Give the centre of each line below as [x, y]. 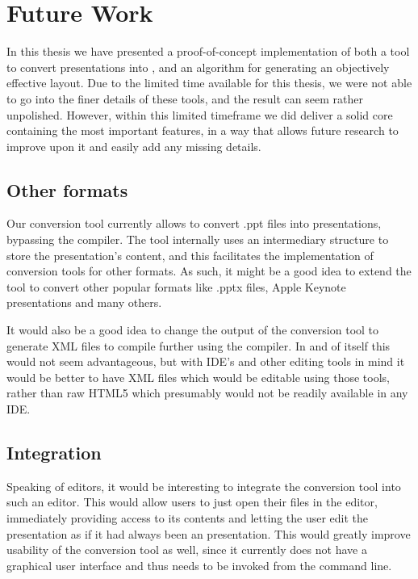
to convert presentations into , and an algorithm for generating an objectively [198, 67]
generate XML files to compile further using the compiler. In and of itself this [199, 345]
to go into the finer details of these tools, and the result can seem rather [185, 98]
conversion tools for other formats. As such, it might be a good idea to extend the [209, 271]
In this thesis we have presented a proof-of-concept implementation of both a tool [208, 51]
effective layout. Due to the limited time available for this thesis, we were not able [209, 83]
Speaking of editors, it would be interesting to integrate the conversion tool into [204, 486]
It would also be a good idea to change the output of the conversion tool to [193, 330]
